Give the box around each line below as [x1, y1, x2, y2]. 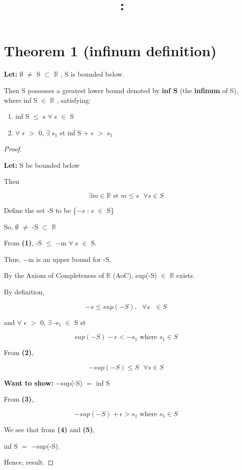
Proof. [4, 144, 22, 154]
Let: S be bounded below [4, 160, 80, 170]
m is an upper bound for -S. [28, 254, 112, 264]
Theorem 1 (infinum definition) [4, 41, 217, 61]
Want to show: [4, 377, 53, 388]
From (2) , [4, 347, 34, 357]
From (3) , [4, 394, 34, 404]
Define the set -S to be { [4, 205, 77, 215]
